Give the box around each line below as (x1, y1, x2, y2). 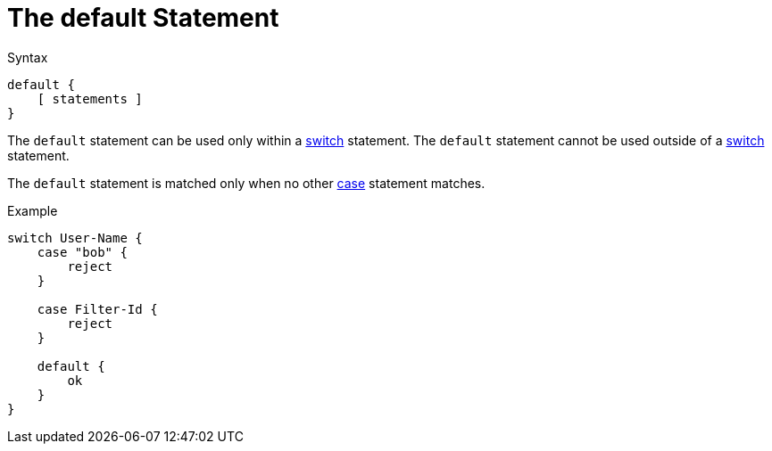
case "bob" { (37, 244, 128, 259)
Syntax (7, 49, 48, 65)
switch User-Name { (7, 230, 143, 245)
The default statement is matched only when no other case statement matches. (7, 175, 486, 191)
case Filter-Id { (37, 301, 158, 316)
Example (7, 202, 58, 218)
